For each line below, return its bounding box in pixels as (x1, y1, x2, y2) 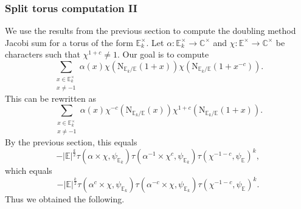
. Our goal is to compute (117, 48, 209, 61)
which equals (5, 164, 52, 177)
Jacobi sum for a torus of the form (5, 36, 133, 48)
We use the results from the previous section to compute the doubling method (5, 24, 296, 37)
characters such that (5, 48, 80, 61)
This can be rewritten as (5, 91, 96, 104)
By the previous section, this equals (5, 136, 137, 148)
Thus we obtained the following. (5, 193, 125, 205)
